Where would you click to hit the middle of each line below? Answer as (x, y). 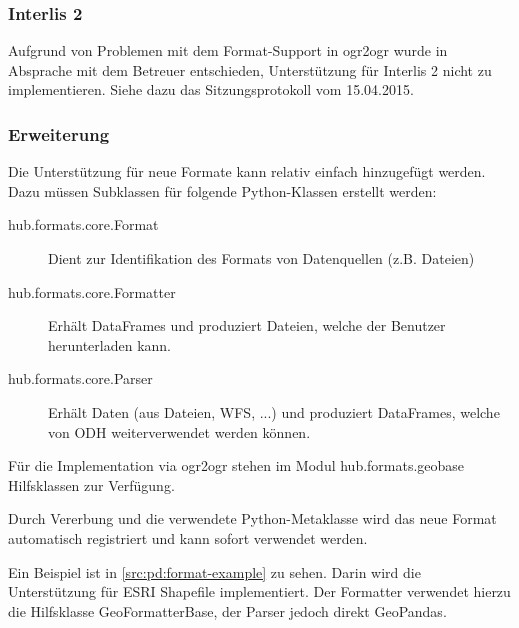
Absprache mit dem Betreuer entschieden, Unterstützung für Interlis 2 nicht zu (250, 69)
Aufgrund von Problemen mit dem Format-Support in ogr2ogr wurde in (228, 50)
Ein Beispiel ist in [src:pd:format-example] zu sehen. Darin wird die (214, 571)
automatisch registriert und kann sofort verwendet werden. (188, 537)
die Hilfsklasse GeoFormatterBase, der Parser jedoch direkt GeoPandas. (227, 610)
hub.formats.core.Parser (80, 378)
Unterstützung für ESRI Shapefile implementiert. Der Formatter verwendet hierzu (259, 591)
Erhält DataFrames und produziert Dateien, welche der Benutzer (247, 325)
